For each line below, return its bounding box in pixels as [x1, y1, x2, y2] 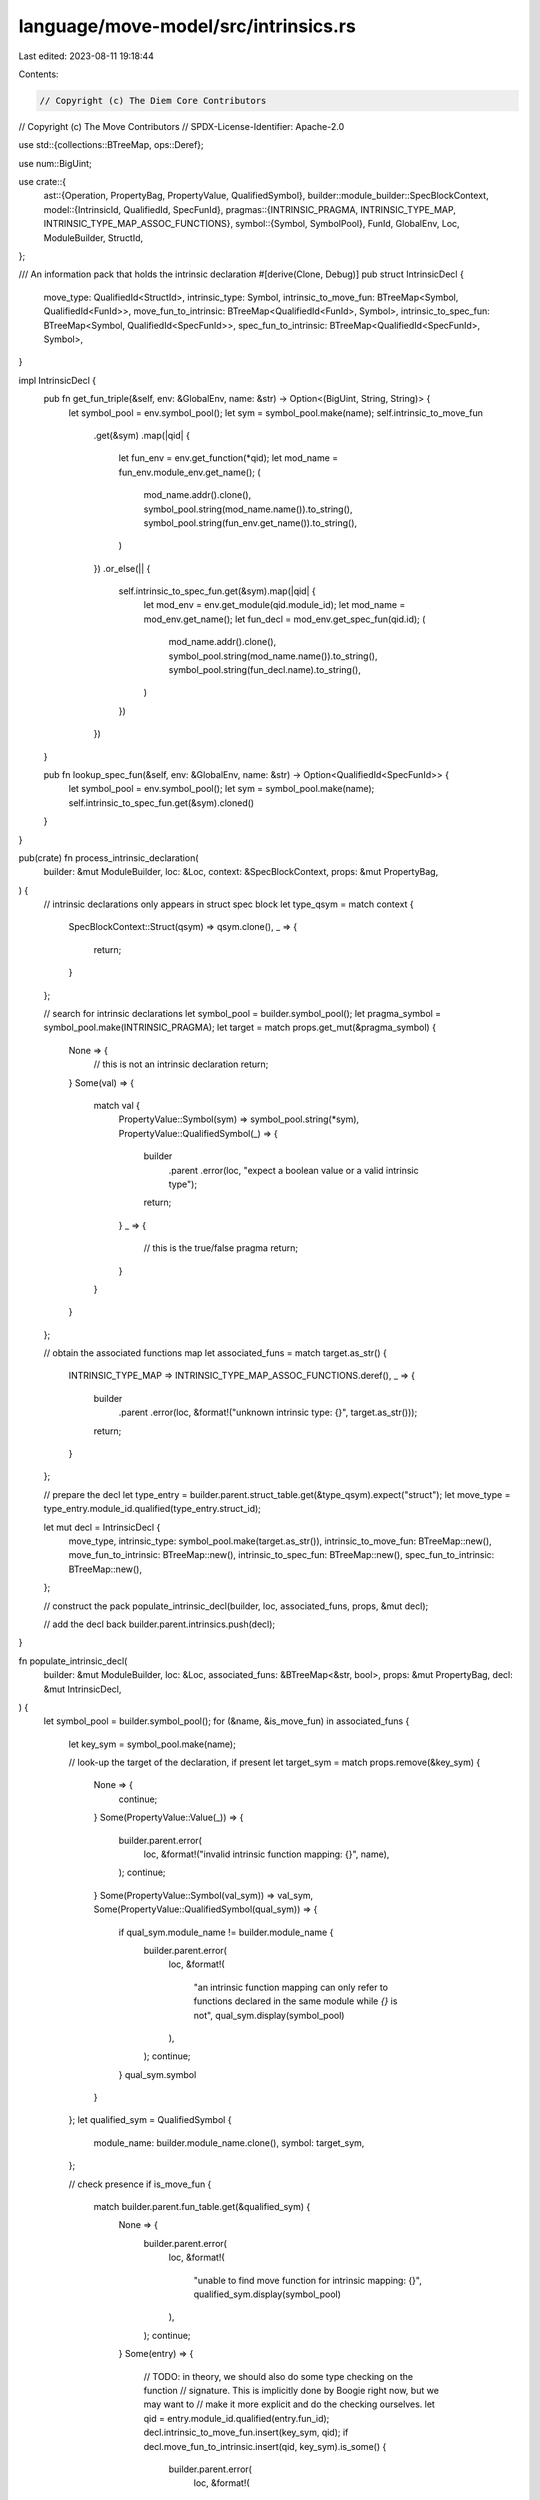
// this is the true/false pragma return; [143, 1242, 299, 1254]
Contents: [18, 68, 59, 80]
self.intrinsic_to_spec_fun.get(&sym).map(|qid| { [118, 585, 316, 597]
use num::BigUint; [18, 157, 92, 169]
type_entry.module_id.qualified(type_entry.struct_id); [43, 1503, 262, 1515]
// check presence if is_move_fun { [68, 2178, 212, 2190]
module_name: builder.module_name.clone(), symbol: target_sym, [93, 2136, 365, 2149]
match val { [93, 1100, 140, 1111]
